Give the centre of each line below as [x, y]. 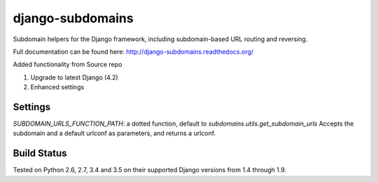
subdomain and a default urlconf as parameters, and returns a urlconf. [114, 133]
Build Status [40, 153]
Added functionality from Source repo [68, 65]
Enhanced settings [57, 87]
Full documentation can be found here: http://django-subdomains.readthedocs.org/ [133, 52]
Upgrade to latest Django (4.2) [74, 77]
